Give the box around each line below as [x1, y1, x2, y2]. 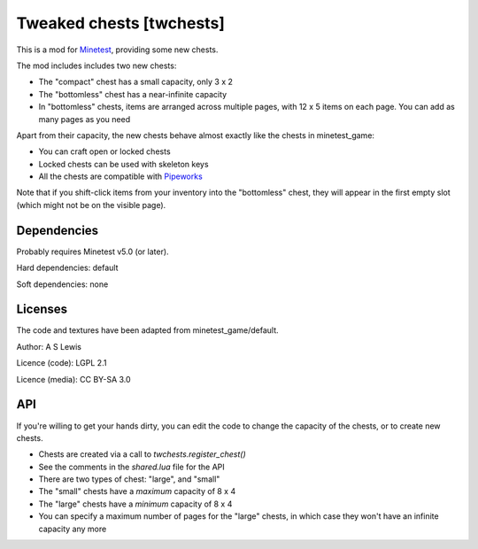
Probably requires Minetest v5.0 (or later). [16, 246, 169, 257]
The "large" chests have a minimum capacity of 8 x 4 [38, 499, 233, 509]
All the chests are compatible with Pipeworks [38, 171, 203, 182]
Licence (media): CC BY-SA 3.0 [16, 374, 132, 384]
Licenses [16, 302, 68, 317]
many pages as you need [38, 113, 131, 124]
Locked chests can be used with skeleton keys [38, 159, 209, 169]
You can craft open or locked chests [38, 146, 172, 157]
